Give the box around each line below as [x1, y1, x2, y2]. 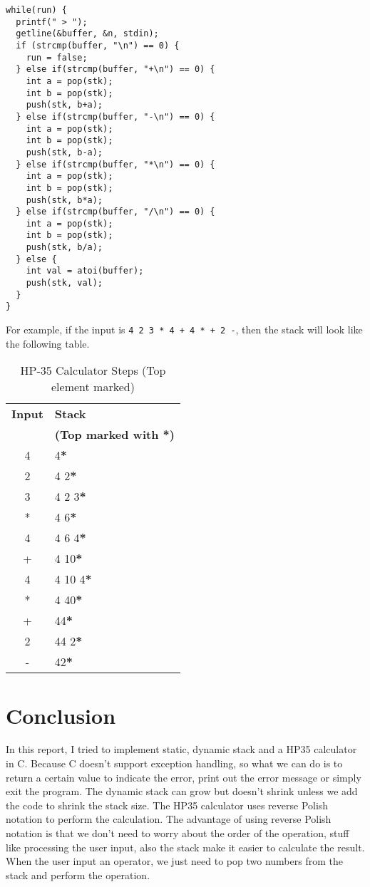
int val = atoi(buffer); [26, 266, 144, 276]
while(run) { [6, 5, 67, 15]
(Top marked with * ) [54, 426, 175, 443]
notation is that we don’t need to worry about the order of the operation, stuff [6, 826, 349, 840]
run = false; [26, 52, 88, 63]
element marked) [51, 378, 135, 395]
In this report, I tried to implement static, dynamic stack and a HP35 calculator [6, 742, 357, 757]
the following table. [6, 336, 90, 351]
